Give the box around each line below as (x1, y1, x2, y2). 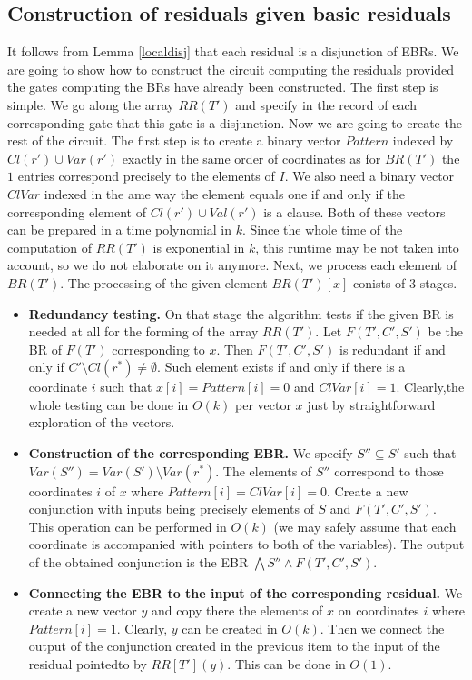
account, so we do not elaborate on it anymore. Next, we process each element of (7, 255, 457, 275)
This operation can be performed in (28, 516, 227, 535)
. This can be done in (227, 655, 346, 674)
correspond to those (334, 461, 444, 480)
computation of (7, 237, 92, 256)
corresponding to (112, 339, 205, 358)
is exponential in (152, 237, 245, 256)
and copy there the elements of (152, 601, 323, 620)
